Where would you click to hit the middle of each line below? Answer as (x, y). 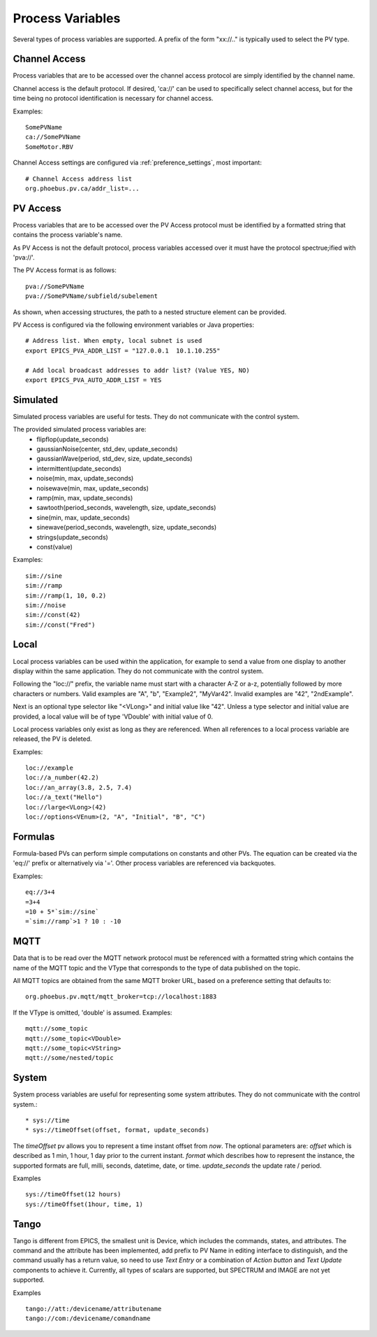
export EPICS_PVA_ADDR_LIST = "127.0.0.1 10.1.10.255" (123, 351)
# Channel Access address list (79, 179)
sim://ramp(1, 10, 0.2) (66, 595)
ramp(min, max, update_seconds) (85, 497)
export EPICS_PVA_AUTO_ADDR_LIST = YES (94, 380)
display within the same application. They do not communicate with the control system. (138, 671)
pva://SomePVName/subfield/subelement (92, 296)
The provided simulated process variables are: (80, 430)
